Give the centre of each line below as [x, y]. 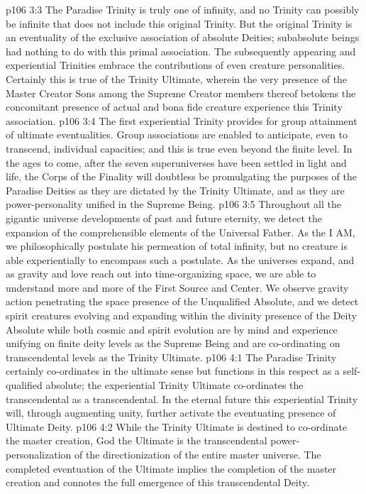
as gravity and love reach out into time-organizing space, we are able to [161, 274]
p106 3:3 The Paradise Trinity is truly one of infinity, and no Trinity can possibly [183, 9]
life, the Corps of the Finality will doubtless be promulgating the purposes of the [182, 176]
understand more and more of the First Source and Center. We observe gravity [177, 287]
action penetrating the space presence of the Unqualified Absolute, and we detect [182, 301]
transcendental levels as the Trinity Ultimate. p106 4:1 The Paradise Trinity [171, 357]
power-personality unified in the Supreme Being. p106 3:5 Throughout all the [173, 204]
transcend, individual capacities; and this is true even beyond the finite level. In [179, 148]
